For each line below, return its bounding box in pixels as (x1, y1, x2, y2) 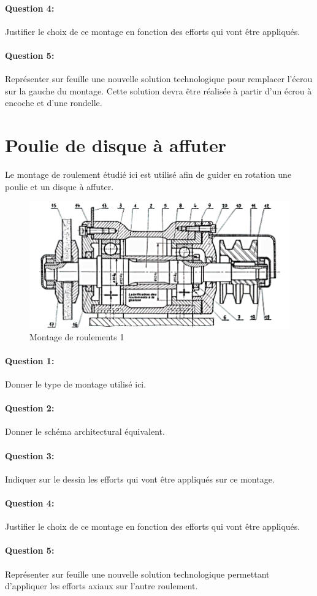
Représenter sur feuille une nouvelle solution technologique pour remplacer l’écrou (5, 72, 313, 85)
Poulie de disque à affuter (5, 132, 226, 158)
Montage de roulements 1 (29, 330, 124, 343)
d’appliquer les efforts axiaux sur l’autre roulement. (5, 579, 198, 592)
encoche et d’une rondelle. (5, 96, 102, 109)
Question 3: (5, 449, 55, 462)
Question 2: (5, 402, 55, 415)
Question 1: (5, 354, 55, 367)
